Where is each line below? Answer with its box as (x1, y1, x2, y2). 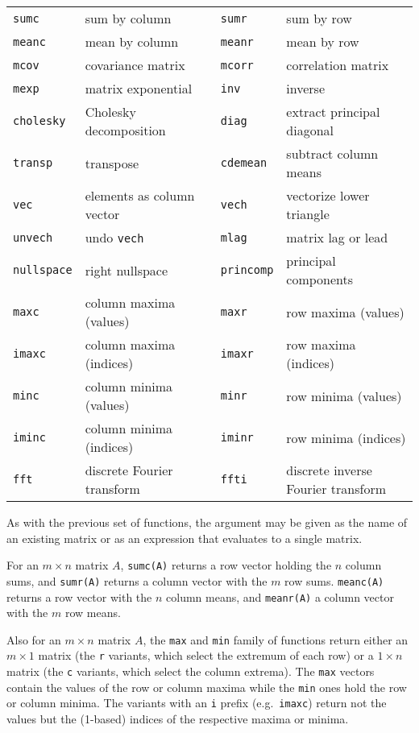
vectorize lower (286, 186, 370, 205)
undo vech (85, 228, 144, 246)
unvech (13, 230, 53, 244)
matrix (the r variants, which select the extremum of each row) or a (38, 647, 374, 664)
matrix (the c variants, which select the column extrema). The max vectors (6, 663, 375, 680)
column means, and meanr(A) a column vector (166, 588, 394, 605)
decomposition (85, 121, 166, 139)
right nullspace (85, 260, 168, 280)
